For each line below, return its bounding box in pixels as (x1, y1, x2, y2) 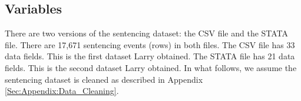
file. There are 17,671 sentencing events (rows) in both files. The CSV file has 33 (5, 38, 295, 51)
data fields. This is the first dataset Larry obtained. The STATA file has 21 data (5, 50, 295, 62)
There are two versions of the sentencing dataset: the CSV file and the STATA (5, 27, 289, 39)
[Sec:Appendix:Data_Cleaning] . (5, 85, 119, 97)
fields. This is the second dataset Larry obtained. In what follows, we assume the (5, 61, 297, 73)
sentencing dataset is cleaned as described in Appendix (5, 73, 203, 85)
